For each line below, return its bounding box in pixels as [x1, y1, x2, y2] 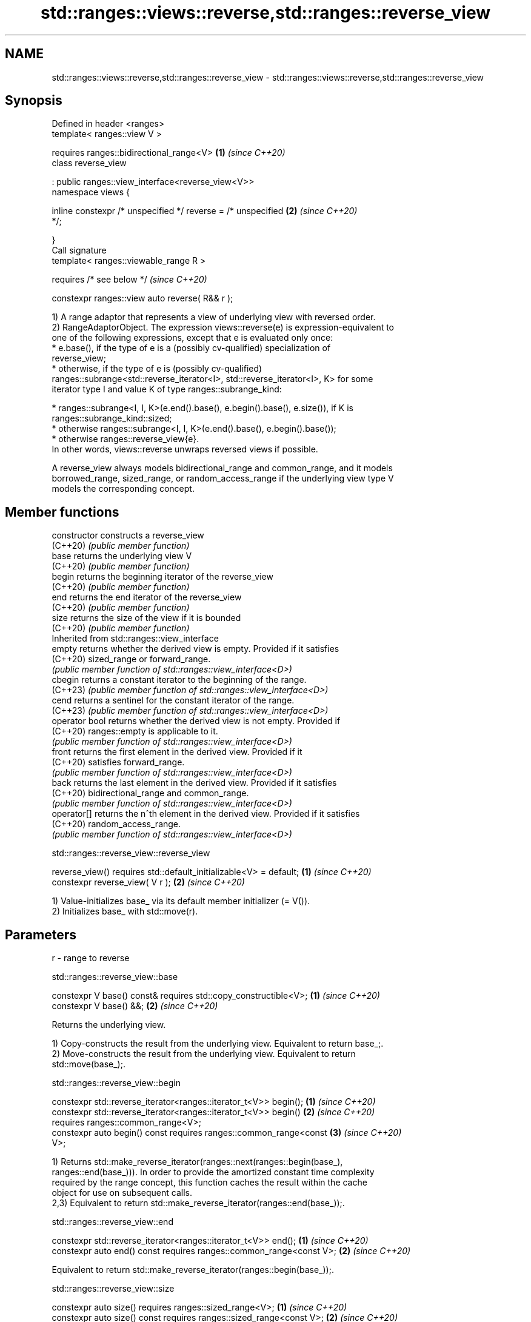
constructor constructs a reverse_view [52, 530, 204, 541]
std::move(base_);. [52, 1059, 125, 1070]
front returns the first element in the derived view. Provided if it [52, 747, 302, 757]
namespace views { [52, 187, 130, 198]
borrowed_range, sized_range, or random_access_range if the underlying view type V [52, 473, 394, 484]
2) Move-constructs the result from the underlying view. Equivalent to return [52, 1049, 356, 1059]
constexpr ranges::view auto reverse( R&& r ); [52, 293, 233, 304]
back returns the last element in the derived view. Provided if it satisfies [52, 777, 337, 788]
